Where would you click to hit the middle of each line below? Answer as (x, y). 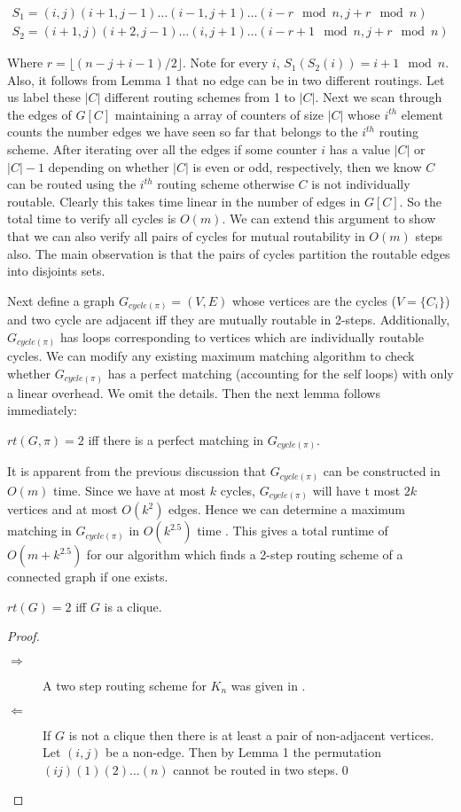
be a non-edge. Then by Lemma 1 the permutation (244, 752)
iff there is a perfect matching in (176, 439)
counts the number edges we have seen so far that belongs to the (183, 132)
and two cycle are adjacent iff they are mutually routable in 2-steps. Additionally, (229, 320)
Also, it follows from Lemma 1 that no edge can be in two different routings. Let (226, 79)
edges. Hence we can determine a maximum (287, 509)
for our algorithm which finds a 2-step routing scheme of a (245, 554)
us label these (44, 97)
